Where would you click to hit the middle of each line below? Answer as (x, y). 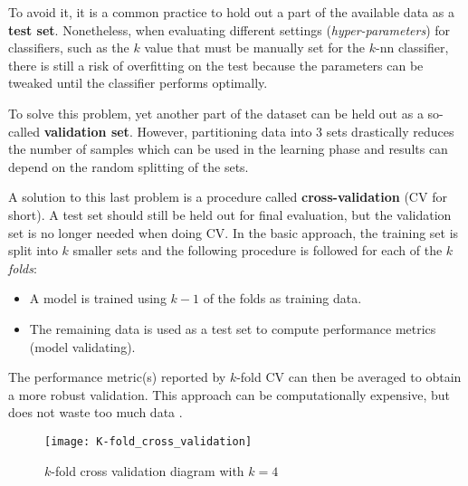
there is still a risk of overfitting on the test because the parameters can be (216, 65)
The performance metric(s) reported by (117, 377)
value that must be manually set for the (255, 48)
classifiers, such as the (69, 48)
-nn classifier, (412, 48)
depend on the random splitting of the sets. (129, 166)
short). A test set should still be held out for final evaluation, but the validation (230, 214)
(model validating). (82, 346)
